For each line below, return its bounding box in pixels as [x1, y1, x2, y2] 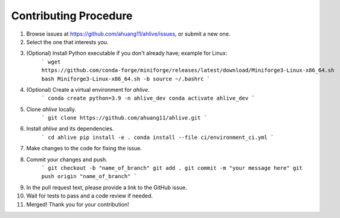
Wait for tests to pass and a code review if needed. [26, 192, 153, 199]
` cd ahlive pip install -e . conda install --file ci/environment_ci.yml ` [41, 133, 274, 141]
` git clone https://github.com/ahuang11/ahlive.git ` [41, 115, 208, 121]
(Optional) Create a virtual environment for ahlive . [26, 86, 150, 93]
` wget [41, 58, 61, 65]
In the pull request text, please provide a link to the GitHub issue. [26, 184, 187, 191]
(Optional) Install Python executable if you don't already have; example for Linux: [26, 50, 228, 57]
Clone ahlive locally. [26, 106, 77, 113]
